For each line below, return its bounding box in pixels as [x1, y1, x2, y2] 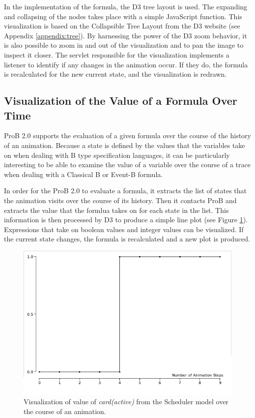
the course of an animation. [24, 406, 106, 416]
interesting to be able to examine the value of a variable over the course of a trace [4, 159, 251, 170]
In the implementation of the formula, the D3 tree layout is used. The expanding [4, 1, 248, 11]
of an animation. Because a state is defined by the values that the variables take [4, 140, 245, 150]
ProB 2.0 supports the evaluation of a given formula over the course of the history [4, 130, 251, 141]
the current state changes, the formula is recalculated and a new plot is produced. [4, 234, 250, 244]
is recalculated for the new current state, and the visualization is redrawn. [4, 69, 227, 79]
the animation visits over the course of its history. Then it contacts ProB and [4, 195, 237, 205]
